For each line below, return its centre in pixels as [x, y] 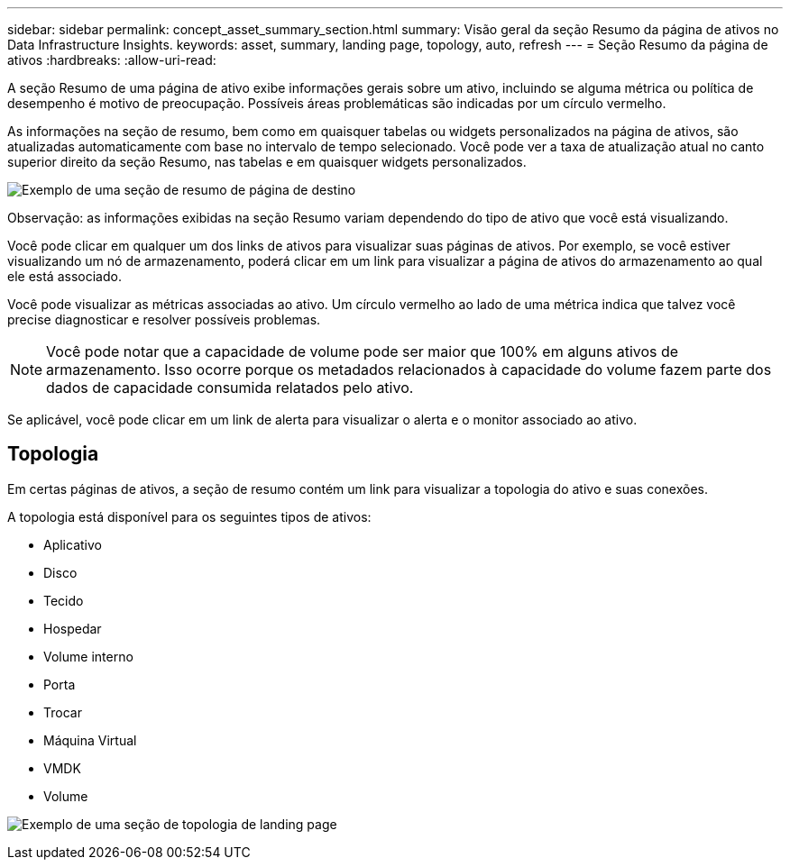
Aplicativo [73, 544]
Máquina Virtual [90, 740]
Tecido [64, 600]
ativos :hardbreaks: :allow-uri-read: [112, 60]
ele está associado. [64, 276]
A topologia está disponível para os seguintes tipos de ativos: [189, 516]
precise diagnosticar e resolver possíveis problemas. [164, 319]
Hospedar [73, 628]
